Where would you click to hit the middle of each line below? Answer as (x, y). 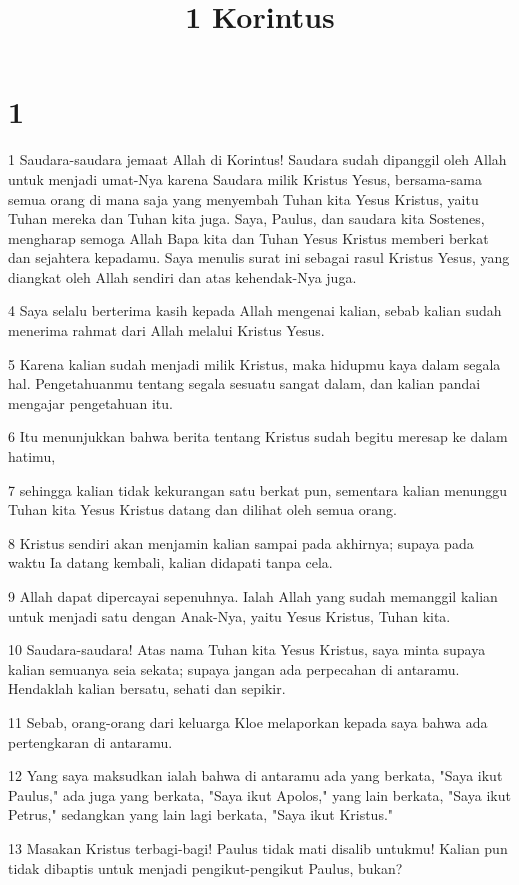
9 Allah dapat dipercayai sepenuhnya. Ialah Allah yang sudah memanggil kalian (253, 596)
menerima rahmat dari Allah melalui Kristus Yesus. (166, 330)
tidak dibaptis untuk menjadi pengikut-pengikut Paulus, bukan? (205, 867)
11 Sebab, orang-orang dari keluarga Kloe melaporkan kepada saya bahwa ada (248, 721)
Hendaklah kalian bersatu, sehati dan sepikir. (147, 688)
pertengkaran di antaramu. (90, 741)
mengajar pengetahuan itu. (90, 402)
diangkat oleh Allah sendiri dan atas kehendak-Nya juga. (182, 276)
